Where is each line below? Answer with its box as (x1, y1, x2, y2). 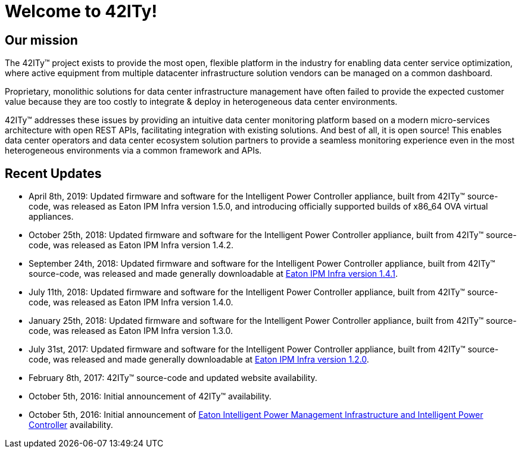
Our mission (5, 32, 78, 48)
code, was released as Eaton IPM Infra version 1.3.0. (29, 326, 233, 336)
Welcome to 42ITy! (5, 1, 157, 21)
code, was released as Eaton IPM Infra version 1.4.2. (29, 240, 233, 251)
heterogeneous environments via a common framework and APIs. (5, 145, 262, 156)
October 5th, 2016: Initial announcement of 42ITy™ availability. (29, 391, 272, 402)
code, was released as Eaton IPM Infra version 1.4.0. (29, 297, 233, 308)
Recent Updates (5, 165, 102, 181)
